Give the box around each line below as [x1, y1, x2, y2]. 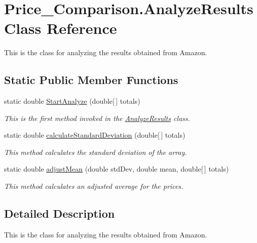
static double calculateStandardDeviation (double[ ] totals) [4, 130, 186, 140]
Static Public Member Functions [4, 72, 178, 88]
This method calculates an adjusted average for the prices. [4, 181, 183, 191]
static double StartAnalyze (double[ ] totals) [4, 96, 140, 106]
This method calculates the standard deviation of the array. [4, 146, 187, 157]
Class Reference [4, 18, 117, 38]
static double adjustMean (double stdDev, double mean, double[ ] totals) [4, 164, 229, 174]
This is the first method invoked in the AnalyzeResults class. [4, 112, 190, 123]
